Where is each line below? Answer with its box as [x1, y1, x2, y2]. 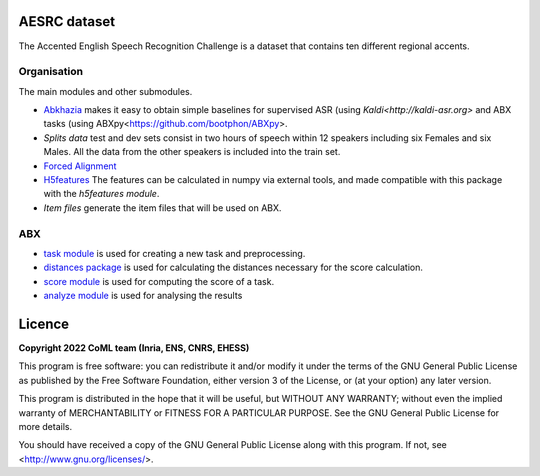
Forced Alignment [43, 160, 117, 172]
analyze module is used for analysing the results [43, 290, 243, 302]
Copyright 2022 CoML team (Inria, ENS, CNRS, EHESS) [18, 342, 250, 354]
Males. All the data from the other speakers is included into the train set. [43, 146, 341, 158]
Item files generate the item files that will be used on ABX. [43, 201, 282, 214]
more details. [18, 420, 73, 432]
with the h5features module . [43, 188, 160, 200]
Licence [18, 315, 70, 332]
